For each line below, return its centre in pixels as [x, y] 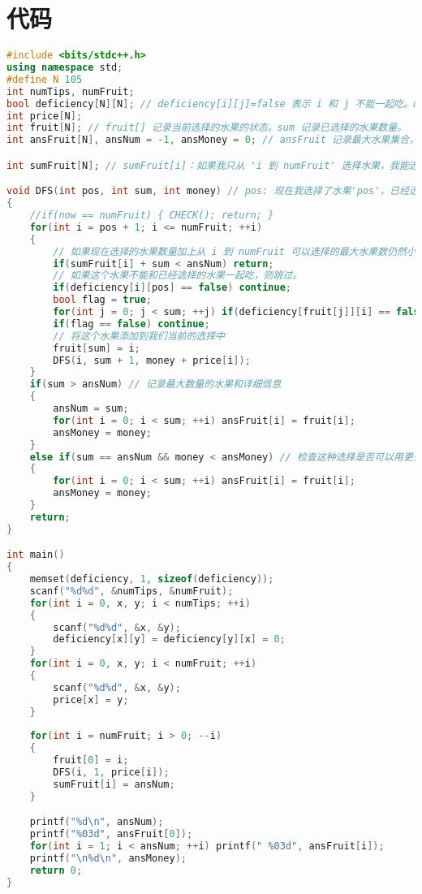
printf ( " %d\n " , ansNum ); [97, 822]
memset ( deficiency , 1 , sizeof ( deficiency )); [152, 579]
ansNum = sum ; [91, 409]
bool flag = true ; [103, 300]
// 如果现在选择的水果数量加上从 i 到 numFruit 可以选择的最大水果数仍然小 [235, 251]
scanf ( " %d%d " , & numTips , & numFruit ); [131, 591]
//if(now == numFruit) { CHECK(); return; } [152, 216]
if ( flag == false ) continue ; [131, 324]
